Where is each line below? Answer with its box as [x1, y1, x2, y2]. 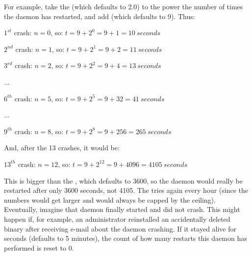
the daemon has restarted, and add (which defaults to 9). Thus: [4, 11, 195, 21]
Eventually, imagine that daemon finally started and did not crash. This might [4, 204, 240, 214]
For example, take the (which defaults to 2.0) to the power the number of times [4, 1, 243, 11]
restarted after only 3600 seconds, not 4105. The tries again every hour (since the [4, 185, 248, 195]
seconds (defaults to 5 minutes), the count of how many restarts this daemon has [4, 233, 247, 243]
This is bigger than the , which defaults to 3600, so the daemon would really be [4, 175, 243, 186]
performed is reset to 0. [4, 242, 74, 253]
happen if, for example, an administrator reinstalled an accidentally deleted [4, 213, 230, 224]
